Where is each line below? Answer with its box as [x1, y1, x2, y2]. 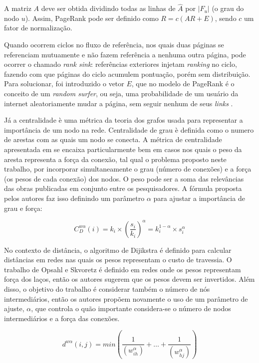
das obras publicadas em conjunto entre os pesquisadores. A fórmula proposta [4, 183, 242, 193]
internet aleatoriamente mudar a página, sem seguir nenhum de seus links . [4, 98, 233, 108]
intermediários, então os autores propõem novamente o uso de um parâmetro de [4, 293, 248, 304]
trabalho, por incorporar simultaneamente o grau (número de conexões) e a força [4, 164, 252, 174]
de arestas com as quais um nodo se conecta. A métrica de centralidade [4, 134, 222, 145]
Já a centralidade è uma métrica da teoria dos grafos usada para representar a [4, 115, 243, 125]
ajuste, [4, 303, 24, 314]
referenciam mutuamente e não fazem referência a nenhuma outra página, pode [4, 49, 246, 59]
